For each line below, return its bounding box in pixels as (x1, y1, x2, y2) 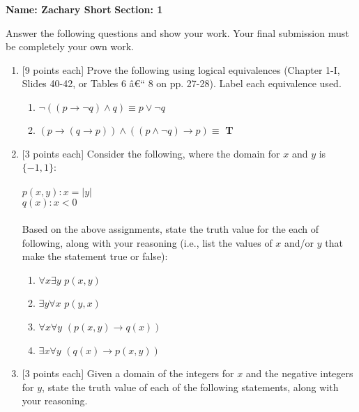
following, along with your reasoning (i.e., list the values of (22, 235, 273, 250)
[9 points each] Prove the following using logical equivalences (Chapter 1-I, (22, 62, 340, 77)
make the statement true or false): (22, 249, 168, 264)
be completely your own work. (6, 39, 135, 54)
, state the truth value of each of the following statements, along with (42, 379, 339, 394)
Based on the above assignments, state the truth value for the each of (22, 221, 319, 236)
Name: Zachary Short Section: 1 (6, 2, 163, 16)
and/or (284, 235, 314, 250)
